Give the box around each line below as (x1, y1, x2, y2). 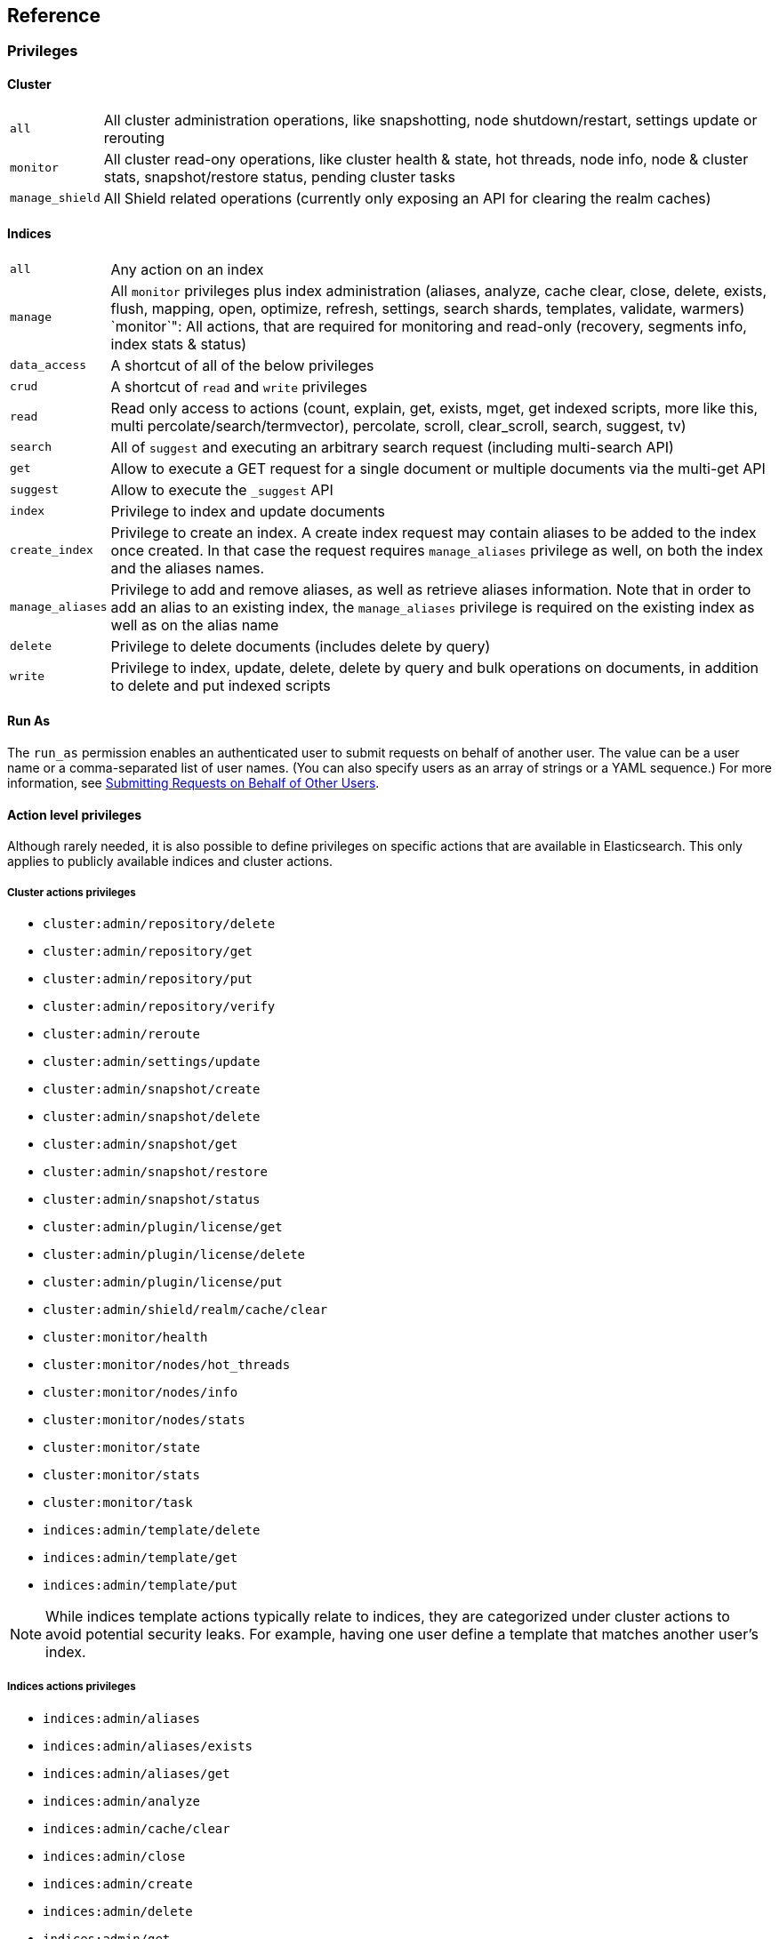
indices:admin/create (43, 1876, 193, 1891)
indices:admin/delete (43, 1903, 193, 1919)
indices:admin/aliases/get (43, 1766, 230, 1781)
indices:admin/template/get (43, 1550, 238, 1566)
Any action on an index (110, 260, 264, 278)
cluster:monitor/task (43, 1495, 193, 1510)
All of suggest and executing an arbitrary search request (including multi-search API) (110, 437, 674, 456)
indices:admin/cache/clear (43, 1821, 230, 1836)
